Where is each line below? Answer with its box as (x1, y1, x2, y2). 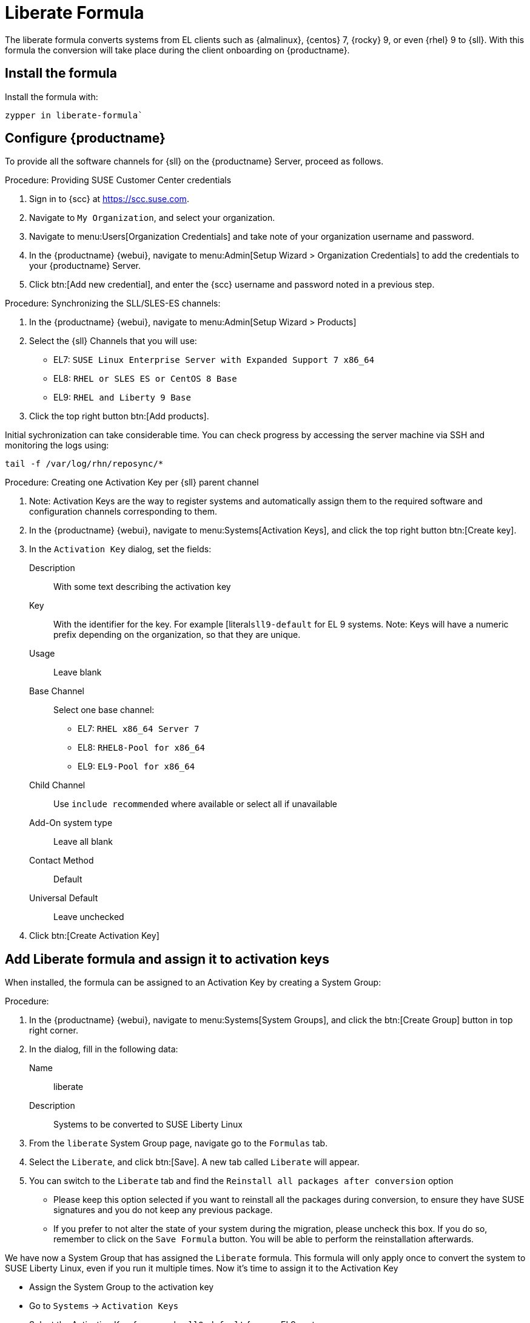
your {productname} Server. (29, 260, 141, 271)
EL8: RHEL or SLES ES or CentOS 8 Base (53, 373, 237, 384)
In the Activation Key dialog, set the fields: (29, 544, 212, 555)
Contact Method (29, 855, 94, 866)
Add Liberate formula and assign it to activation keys (5, 951, 329, 967)
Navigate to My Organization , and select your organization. (29, 212, 275, 223)
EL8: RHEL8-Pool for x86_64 (78, 742, 205, 753)
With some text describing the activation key (53, 581, 231, 592)
